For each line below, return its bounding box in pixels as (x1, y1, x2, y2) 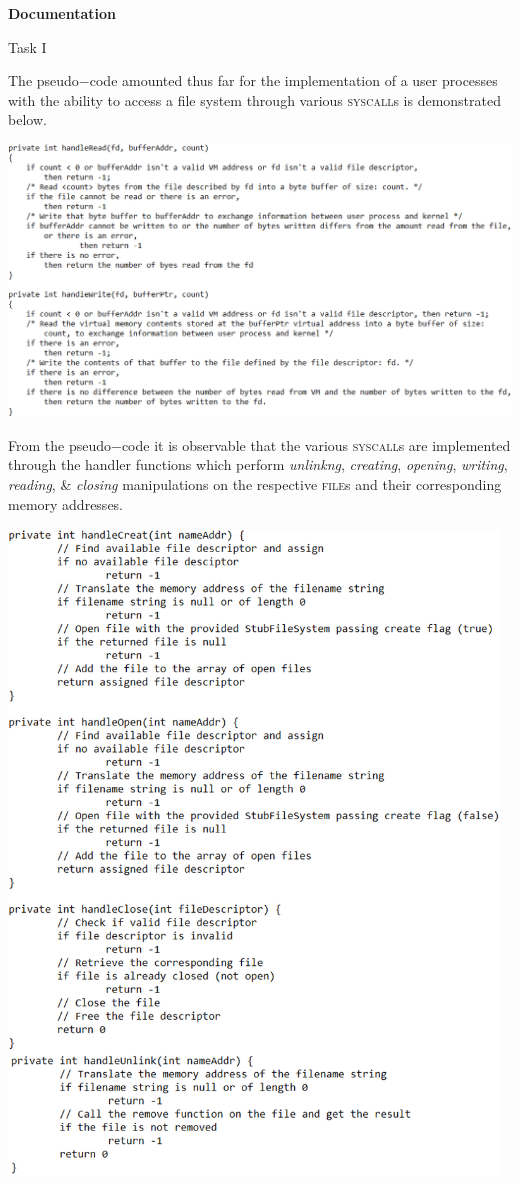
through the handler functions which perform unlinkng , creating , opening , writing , (8, 454, 508, 475)
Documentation (8, 3, 117, 23)
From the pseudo (8, 434, 111, 455)
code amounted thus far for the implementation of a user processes (89, 70, 498, 91)
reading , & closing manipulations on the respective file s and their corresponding (8, 473, 502, 494)
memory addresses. (8, 493, 124, 514)
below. (8, 109, 47, 130)
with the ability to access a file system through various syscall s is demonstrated (8, 89, 501, 110)
